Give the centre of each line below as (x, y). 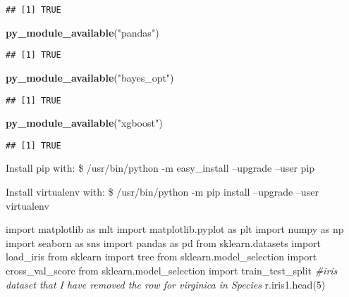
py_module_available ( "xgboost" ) (84, 123)
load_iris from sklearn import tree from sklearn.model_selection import (161, 257)
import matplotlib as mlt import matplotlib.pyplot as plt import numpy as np (175, 229)
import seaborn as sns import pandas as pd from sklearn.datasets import (164, 242)
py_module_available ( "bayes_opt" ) (90, 77)
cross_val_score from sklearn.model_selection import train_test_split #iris (172, 270)
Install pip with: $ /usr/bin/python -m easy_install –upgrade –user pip (160, 168)
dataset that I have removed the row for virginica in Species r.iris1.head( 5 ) (166, 284)
